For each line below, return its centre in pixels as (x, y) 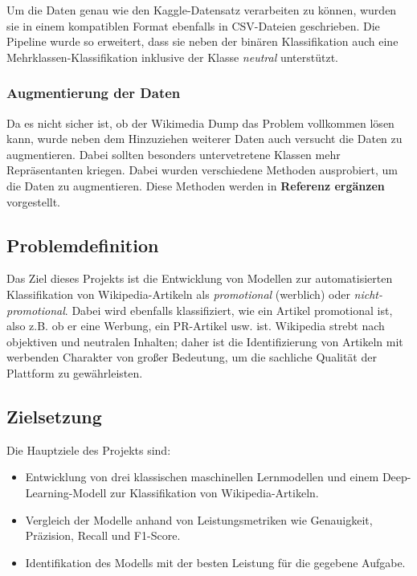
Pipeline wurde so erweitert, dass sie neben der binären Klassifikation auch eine (202, 41)
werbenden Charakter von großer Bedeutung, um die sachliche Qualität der (192, 357)
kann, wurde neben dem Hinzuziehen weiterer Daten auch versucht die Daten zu (204, 139)
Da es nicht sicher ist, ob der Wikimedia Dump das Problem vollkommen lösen (200, 123)
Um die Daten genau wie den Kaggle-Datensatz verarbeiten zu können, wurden (202, 10)
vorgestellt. (34, 201)
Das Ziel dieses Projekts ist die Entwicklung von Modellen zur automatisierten (200, 278)
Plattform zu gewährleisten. (75, 372)
